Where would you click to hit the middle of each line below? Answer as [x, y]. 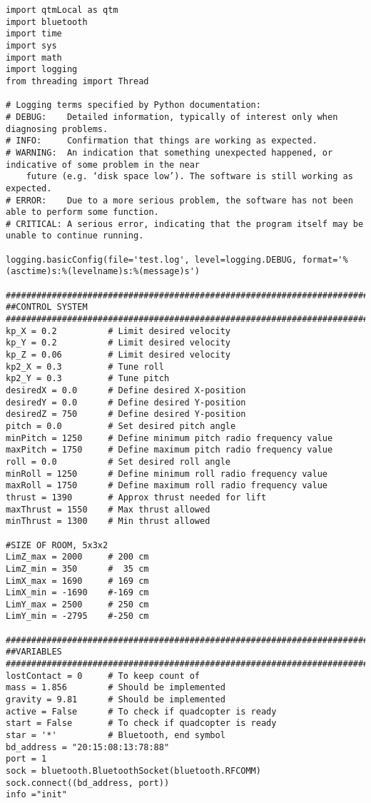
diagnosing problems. [57, 129]
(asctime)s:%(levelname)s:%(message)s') [103, 272]
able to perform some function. [82, 212]
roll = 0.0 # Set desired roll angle [118, 461]
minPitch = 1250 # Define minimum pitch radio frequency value [169, 438]
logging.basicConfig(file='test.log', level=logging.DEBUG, [152, 259]
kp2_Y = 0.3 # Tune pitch [88, 379]
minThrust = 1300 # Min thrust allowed [108, 521]
